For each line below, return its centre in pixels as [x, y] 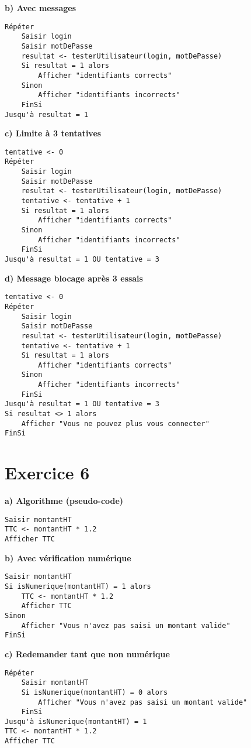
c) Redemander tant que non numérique [87, 653]
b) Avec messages [40, 8]
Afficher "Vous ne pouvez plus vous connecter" [115, 423]
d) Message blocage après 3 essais [74, 278]
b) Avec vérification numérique [68, 557]
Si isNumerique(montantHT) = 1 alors [78, 586]
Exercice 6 [47, 473]
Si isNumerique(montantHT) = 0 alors [95, 692]
